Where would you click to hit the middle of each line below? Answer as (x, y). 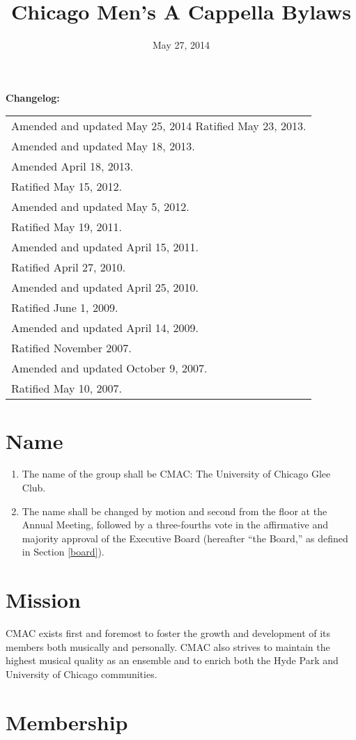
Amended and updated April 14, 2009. (105, 328)
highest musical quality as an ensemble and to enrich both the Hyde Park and (172, 660)
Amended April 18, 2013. (72, 166)
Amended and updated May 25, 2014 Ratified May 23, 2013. (159, 126)
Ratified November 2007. (71, 348)
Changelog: (33, 97)
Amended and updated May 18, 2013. (103, 146)
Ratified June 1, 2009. (65, 308)
